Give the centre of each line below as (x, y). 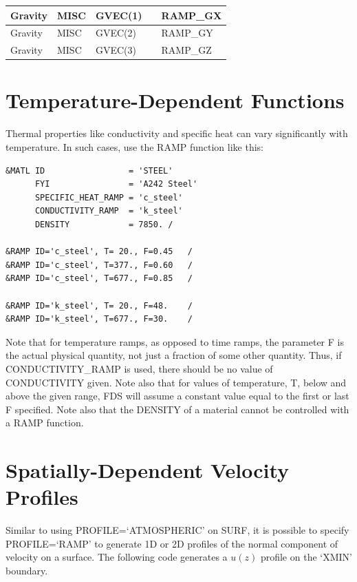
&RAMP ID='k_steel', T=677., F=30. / (99, 319)
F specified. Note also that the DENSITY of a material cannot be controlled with (177, 409)
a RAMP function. (45, 423)
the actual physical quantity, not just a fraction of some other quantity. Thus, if (174, 355)
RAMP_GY (187, 33)
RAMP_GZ (186, 50)
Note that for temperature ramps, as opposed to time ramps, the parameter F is (175, 341)
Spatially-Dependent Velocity (148, 470)
